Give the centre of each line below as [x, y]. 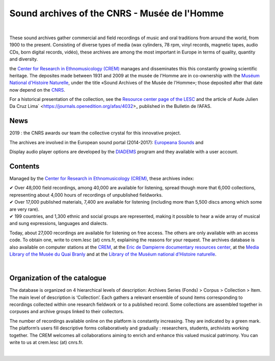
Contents [24, 166]
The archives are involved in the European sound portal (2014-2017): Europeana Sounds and [106, 142]
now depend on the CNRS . [37, 90]
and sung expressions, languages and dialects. [59, 224]
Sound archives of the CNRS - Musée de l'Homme [117, 13]
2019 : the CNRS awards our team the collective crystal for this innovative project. [95, 133]
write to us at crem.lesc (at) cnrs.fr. [46, 342]
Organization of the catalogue [58, 278]
